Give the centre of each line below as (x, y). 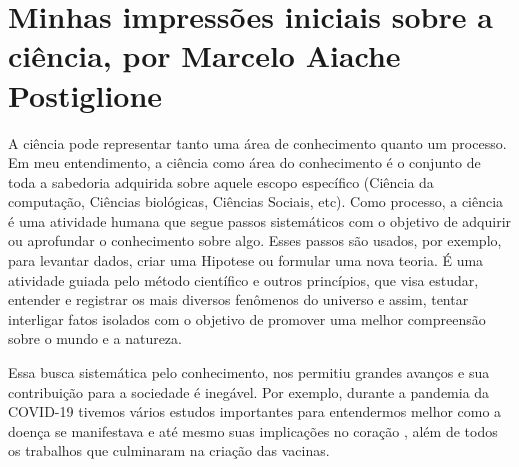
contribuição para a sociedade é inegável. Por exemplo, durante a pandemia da (249, 391)
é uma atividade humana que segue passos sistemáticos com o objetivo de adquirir (260, 220)
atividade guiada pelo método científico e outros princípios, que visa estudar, (243, 279)
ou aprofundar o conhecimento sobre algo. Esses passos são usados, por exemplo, (255, 240)
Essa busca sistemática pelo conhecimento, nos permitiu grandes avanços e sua (249, 372)
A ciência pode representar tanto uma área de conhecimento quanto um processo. (257, 142)
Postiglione (85, 94)
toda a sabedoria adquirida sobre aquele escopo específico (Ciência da (221, 181)
